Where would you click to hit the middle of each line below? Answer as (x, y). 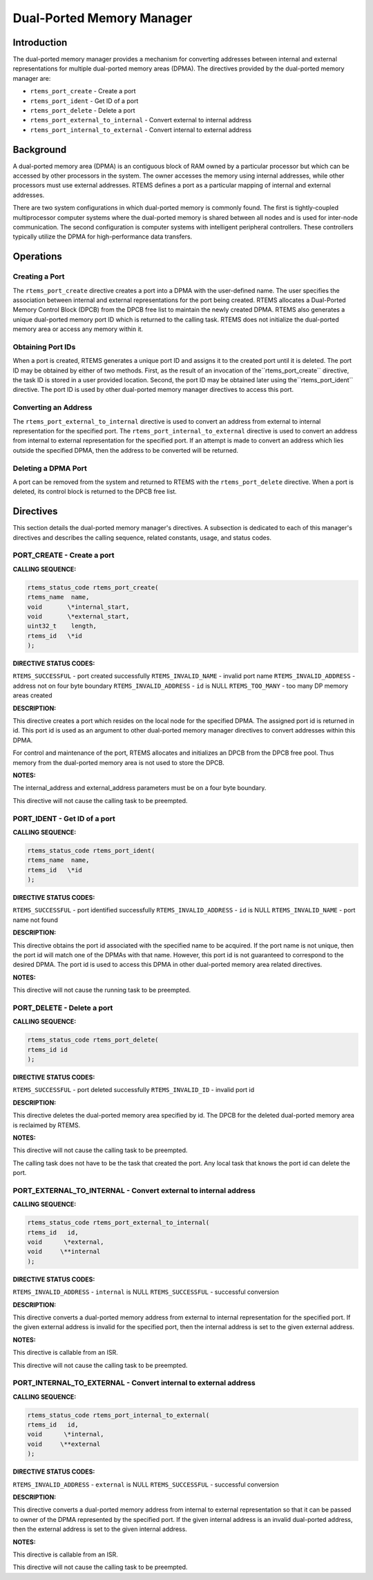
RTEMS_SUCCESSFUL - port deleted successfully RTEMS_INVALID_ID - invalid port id (134, 1090)
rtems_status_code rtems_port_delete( (93, 1040)
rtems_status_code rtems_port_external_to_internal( (118, 1223)
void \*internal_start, (78, 607)
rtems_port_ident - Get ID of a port (84, 101)
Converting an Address (52, 408)
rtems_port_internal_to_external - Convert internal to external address (141, 130)
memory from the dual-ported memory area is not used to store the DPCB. (118, 762)
